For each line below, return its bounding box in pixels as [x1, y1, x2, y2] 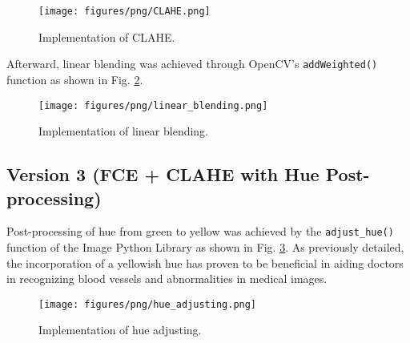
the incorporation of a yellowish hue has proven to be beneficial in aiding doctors [6, 254, 404, 271]
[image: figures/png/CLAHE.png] [38, 6, 211, 17]
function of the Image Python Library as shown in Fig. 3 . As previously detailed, [6, 239, 404, 255]
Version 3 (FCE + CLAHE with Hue [6, 162, 320, 187]
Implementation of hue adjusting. [38, 321, 202, 338]
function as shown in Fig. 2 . [6, 71, 143, 87]
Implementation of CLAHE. [38, 28, 175, 45]
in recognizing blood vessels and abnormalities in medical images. [6, 270, 328, 287]
